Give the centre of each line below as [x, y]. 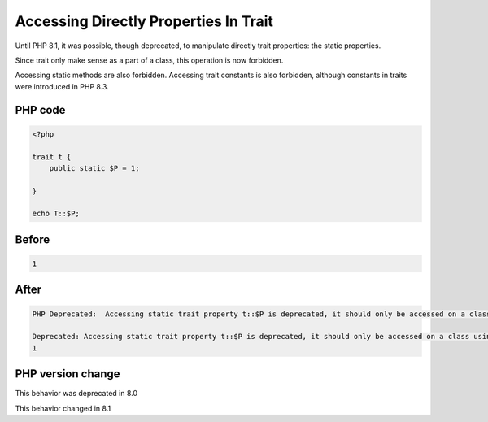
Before [33, 239]
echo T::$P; [56, 214]
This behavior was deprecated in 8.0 [76, 394]
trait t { [52, 157]
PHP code [40, 110]
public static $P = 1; [94, 168]
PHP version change [68, 374]
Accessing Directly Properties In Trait [144, 21]
